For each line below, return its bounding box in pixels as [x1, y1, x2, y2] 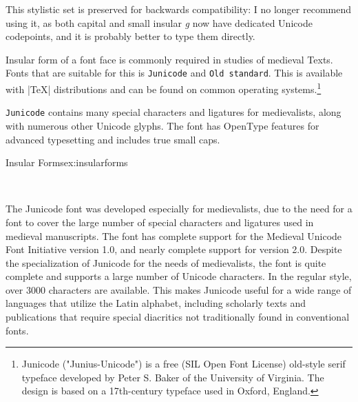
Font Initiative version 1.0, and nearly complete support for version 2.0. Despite [6, 242, 342, 257]
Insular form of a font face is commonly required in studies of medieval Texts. [6, 52, 333, 66]
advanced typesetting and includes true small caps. [6, 132, 220, 146]
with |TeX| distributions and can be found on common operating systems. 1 [6, 80, 322, 96]
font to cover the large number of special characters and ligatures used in [6, 214, 314, 229]
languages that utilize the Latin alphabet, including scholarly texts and [6, 296, 306, 310]
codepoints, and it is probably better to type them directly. [6, 29, 255, 43]
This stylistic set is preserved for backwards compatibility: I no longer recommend [6, 2, 352, 16]
